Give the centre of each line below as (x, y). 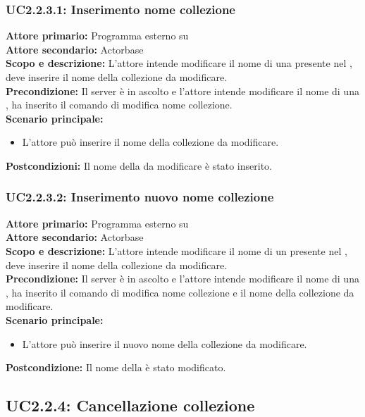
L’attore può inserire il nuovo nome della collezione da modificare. (165, 343)
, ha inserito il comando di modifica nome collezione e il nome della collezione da (180, 292)
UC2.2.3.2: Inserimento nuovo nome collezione (140, 197)
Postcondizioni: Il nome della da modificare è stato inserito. (139, 165)
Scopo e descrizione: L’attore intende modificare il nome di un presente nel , (177, 250)
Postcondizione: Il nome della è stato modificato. (116, 367)
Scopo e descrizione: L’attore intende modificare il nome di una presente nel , (179, 63)
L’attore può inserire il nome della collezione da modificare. (150, 142)
